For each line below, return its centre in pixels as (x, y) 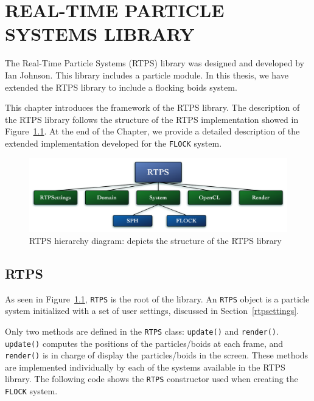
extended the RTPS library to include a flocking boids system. (121, 87)
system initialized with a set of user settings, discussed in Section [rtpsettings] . (152, 311)
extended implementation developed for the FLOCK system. (113, 143)
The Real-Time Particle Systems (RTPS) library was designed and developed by (155, 63)
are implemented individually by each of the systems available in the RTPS (145, 367)
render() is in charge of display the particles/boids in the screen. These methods (157, 355)
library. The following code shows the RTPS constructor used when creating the (152, 379)
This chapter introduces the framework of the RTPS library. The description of (152, 107)
